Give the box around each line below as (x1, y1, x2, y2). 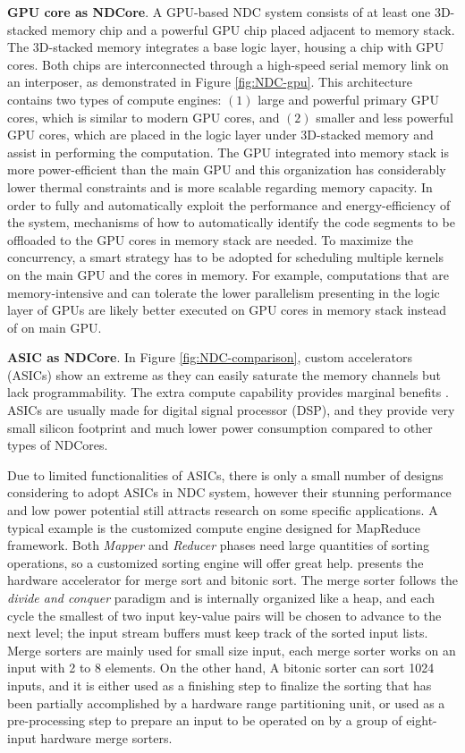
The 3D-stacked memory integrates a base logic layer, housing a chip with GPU (7, 38, 444, 56)
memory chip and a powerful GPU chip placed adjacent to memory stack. (51, 20, 455, 38)
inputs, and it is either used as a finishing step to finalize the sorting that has (7, 675, 432, 694)
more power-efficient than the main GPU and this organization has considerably (7, 160, 446, 179)
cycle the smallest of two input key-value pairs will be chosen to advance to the (7, 605, 442, 624)
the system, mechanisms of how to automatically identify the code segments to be (7, 213, 455, 232)
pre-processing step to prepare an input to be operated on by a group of (7, 711, 402, 730)
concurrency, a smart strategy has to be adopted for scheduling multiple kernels (7, 248, 444, 267)
